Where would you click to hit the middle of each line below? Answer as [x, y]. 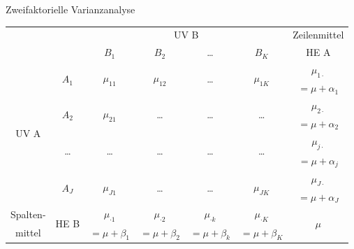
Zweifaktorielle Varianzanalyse [71, 9]
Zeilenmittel [318, 35]
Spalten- [28, 214]
